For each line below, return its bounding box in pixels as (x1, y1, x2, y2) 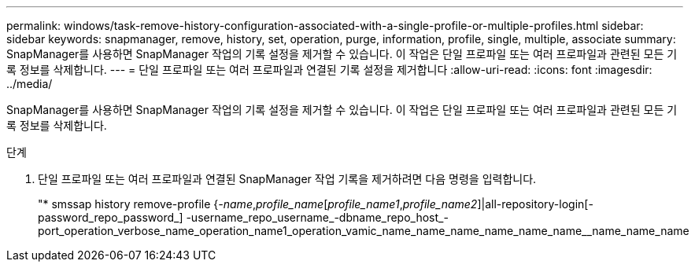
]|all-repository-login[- (477, 197, 593, 211)
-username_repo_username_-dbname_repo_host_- (186, 211, 449, 224)
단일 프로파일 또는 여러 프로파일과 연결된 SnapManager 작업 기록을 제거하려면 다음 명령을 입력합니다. (38, 172, 537, 185)
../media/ (6, 77, 53, 90)
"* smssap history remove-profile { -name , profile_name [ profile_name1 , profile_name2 (38, 197, 478, 211)
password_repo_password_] (38, 211, 183, 224)
